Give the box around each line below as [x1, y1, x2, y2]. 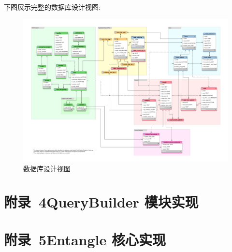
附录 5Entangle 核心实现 [4, 229, 166, 249]
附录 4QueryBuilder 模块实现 [4, 192, 199, 211]
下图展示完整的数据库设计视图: [4, 2, 101, 12]
